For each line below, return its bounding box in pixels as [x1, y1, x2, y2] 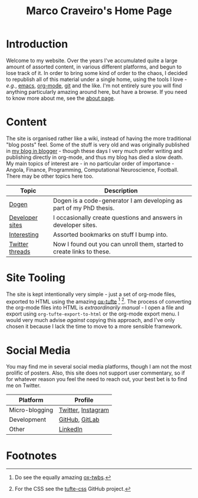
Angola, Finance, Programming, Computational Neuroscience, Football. [6, 166, 179, 173]
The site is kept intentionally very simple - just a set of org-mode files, [6, 291, 176, 298]
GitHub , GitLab [58, 415, 100, 424]
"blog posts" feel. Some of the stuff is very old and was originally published [6, 141, 190, 148]
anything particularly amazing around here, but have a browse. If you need [6, 88, 187, 95]
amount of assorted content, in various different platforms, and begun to [6, 63, 182, 70]
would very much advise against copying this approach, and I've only [6, 317, 175, 324]
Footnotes [6, 449, 57, 462]
